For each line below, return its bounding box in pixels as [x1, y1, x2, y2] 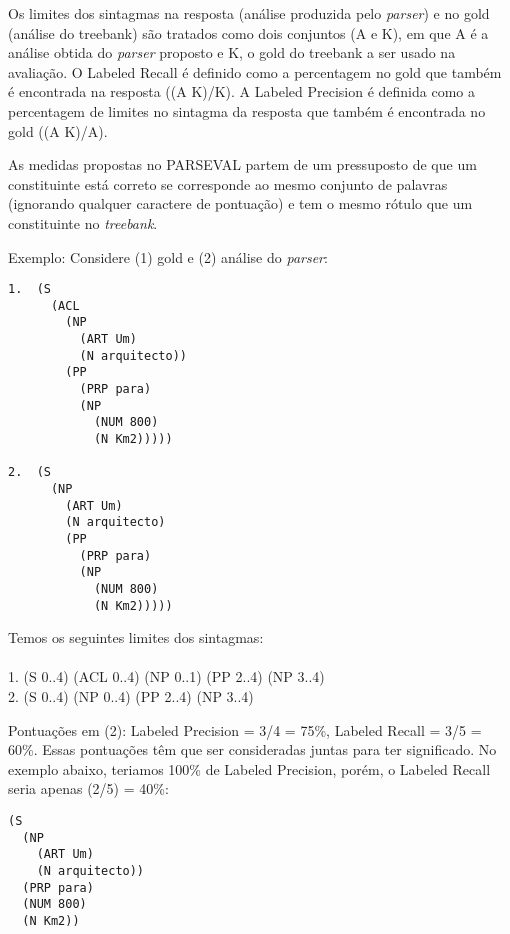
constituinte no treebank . [8, 212, 158, 233]
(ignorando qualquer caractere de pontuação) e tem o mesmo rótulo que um [8, 193, 473, 214]
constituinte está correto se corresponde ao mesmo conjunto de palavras [8, 173, 448, 194]
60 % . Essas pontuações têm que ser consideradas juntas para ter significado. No [8, 739, 497, 760]
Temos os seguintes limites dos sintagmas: [8, 627, 264, 648]
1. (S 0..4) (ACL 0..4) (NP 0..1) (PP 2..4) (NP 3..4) [8, 666, 325, 687]
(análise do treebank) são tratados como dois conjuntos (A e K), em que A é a [8, 22, 489, 43]
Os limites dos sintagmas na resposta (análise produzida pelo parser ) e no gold [8, 3, 490, 23]
